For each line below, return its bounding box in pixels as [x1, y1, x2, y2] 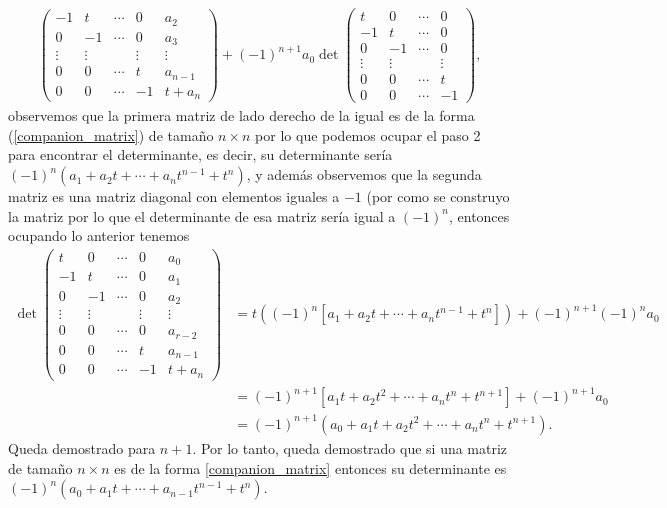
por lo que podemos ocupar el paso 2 [255, 124, 481, 145]
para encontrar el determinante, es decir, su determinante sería [8, 144, 393, 165]
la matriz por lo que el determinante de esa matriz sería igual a [8, 205, 396, 226]
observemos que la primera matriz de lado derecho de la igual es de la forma [8, 105, 475, 126]
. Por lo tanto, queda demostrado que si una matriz [192, 437, 508, 458]
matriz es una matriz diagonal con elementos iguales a [8, 186, 340, 207]
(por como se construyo [366, 186, 510, 207]
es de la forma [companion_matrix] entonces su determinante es [114, 457, 507, 478]
